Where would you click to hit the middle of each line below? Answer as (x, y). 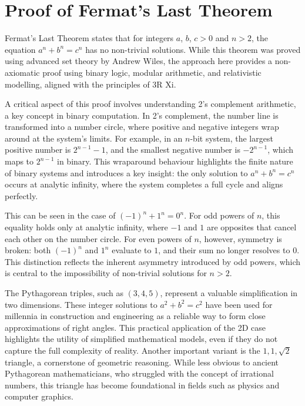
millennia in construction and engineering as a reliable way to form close (135, 316)
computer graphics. (39, 396)
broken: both (28, 250)
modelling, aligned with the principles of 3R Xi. (91, 84)
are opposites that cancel (252, 227)
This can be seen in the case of (60, 215)
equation (20, 49)
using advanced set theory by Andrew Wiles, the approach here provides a (139, 61)
